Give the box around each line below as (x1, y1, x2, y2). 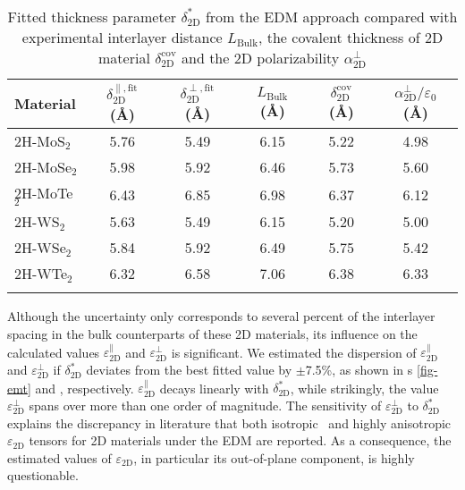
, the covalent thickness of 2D (258, 27, 444, 47)
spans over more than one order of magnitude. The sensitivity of (29, 396, 382, 415)
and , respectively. (35, 378, 134, 397)
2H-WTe (14, 263, 68, 284)
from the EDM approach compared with (205, 6, 458, 27)
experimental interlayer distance (21, 27, 223, 47)
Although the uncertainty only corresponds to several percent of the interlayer (7, 307, 435, 325)
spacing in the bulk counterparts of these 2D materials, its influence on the (7, 325, 418, 343)
